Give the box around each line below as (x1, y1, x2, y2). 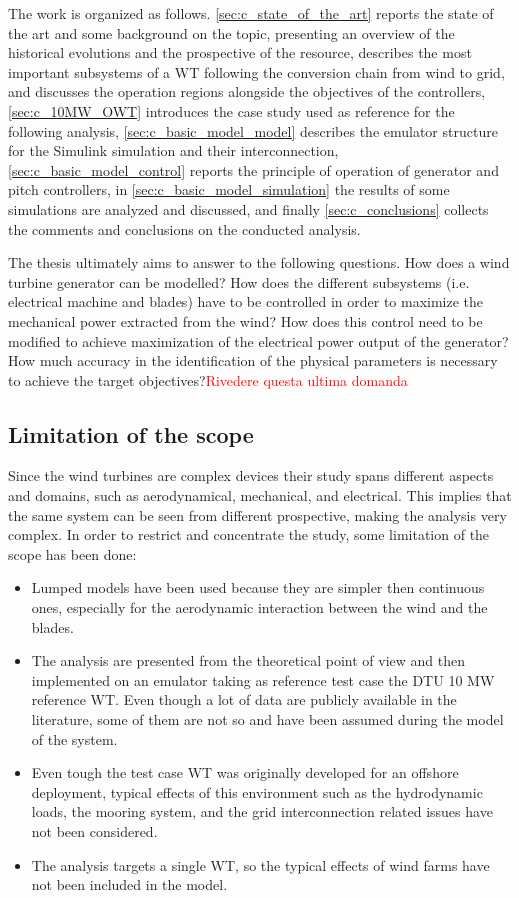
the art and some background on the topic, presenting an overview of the (8, 22, 455, 43)
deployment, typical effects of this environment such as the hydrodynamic (31, 781, 483, 802)
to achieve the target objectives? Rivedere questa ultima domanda (8, 369, 408, 390)
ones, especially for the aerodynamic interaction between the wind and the (31, 597, 488, 618)
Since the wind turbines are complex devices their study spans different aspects (8, 465, 494, 486)
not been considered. (31, 820, 158, 841)
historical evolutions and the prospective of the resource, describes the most (8, 42, 472, 63)
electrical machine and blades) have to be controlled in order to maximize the (8, 291, 484, 312)
